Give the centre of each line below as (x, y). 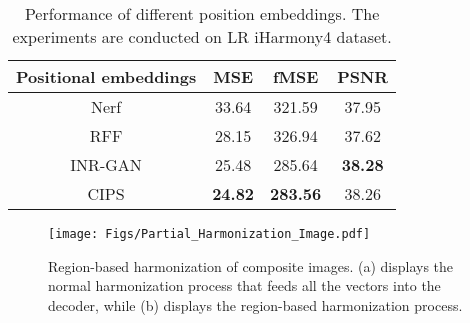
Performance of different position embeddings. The (202, 13)
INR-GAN (106, 164)
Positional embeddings (106, 76)
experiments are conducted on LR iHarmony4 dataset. (202, 36)
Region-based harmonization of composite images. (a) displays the (251, 265)
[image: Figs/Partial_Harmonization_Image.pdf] (209, 234)
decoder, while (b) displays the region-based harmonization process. (255, 304)
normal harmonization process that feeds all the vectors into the (244, 285)
